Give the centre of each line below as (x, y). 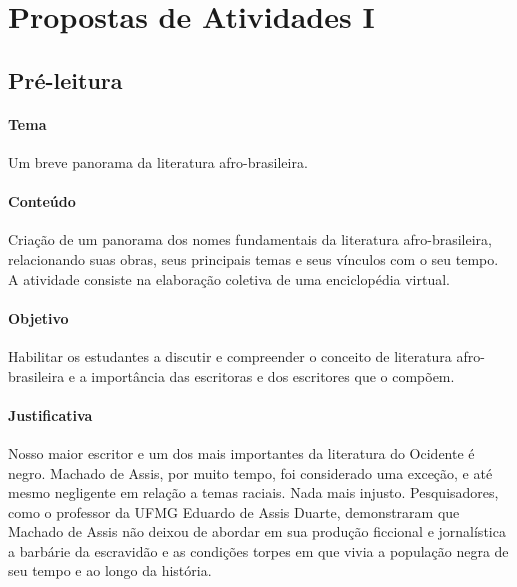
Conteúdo (42, 201)
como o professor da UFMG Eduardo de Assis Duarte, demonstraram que (234, 511)
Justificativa (50, 414)
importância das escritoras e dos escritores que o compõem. (273, 375)
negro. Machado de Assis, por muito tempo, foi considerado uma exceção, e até (250, 472)
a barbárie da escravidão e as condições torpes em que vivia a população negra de (258, 550)
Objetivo (38, 317)
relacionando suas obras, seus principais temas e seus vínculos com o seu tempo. (253, 258)
